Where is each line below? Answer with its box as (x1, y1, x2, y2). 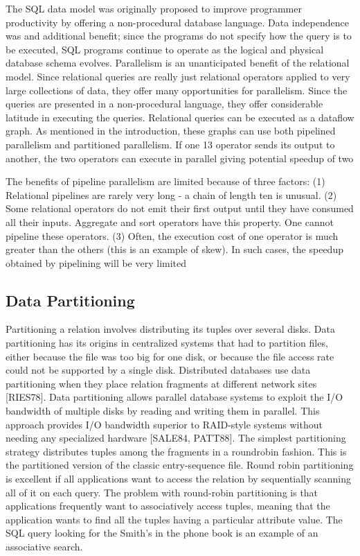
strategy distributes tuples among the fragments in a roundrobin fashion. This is (6, 444, 347, 458)
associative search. (6, 539, 83, 553)
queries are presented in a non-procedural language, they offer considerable (6, 96, 323, 111)
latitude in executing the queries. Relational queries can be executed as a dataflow (6, 110, 354, 124)
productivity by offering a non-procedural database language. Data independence (6, 15, 349, 29)
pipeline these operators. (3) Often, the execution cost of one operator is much (6, 228, 339, 243)
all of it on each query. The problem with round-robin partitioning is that (6, 485, 318, 499)
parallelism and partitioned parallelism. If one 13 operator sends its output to (6, 137, 335, 151)
